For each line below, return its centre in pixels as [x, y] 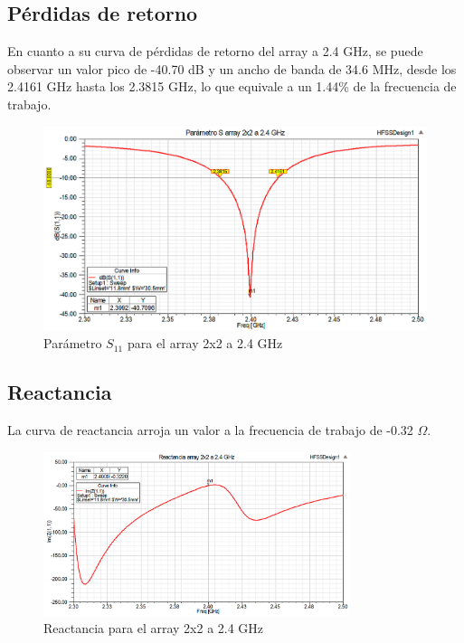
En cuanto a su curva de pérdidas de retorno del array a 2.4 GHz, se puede [215, 51]
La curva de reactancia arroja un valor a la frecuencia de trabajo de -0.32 [210, 430]
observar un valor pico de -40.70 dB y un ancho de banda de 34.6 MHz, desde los [232, 68]
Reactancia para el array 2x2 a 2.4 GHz [154, 628]
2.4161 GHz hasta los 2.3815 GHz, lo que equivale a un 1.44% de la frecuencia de [232, 86]
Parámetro [73, 343]
